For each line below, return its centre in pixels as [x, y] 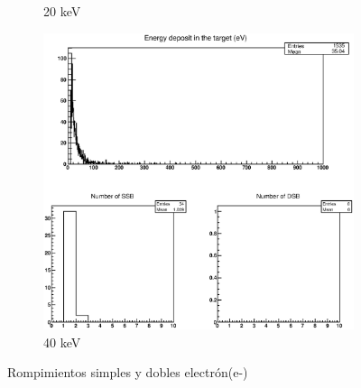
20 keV [62, 11]
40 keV [62, 342]
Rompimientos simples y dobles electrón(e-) [128, 372]
